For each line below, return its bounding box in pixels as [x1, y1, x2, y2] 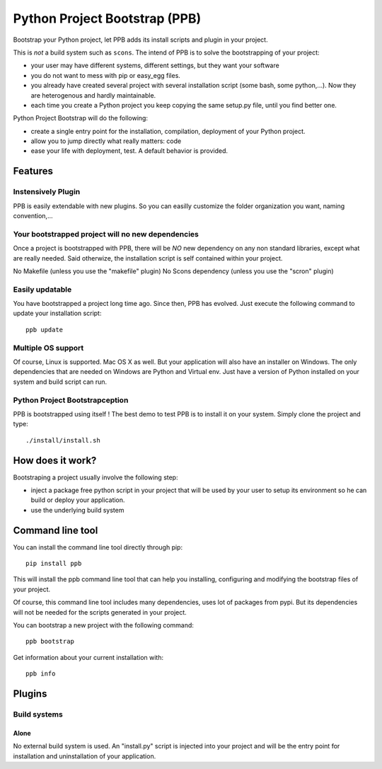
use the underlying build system [30, 506, 125, 514]
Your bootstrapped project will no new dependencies [13, 229, 199, 239]
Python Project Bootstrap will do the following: [13, 114, 149, 123]
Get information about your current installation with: [13, 653, 164, 661]
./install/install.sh [25, 436, 100, 444]
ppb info [25, 670, 56, 678]
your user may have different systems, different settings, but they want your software [30, 61, 279, 70]
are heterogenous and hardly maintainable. [30, 91, 156, 99]
